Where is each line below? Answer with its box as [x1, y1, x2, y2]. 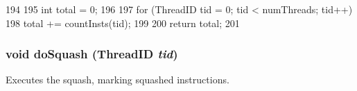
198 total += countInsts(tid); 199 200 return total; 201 [6, 15, 240, 30]
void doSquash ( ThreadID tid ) [6, 45, 178, 63]
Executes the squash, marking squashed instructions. [6, 72, 229, 87]
